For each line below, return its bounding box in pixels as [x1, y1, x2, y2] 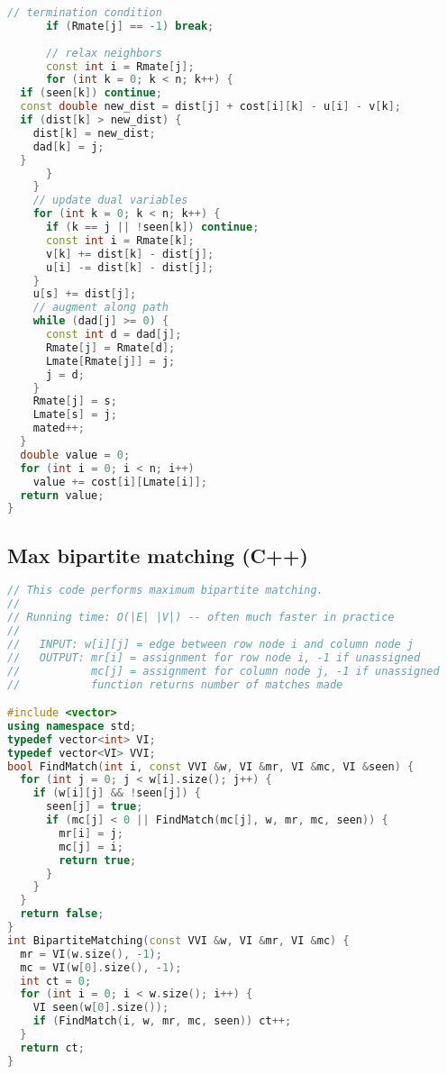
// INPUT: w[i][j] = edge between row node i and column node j [7, 637, 415, 651]
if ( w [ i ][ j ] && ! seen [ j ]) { [32, 787, 201, 800]
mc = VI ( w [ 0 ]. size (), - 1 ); [20, 960, 182, 974]
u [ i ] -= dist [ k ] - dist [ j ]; [45, 260, 214, 274]
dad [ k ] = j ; [32, 140, 105, 153]
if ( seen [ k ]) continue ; [20, 86, 162, 100]
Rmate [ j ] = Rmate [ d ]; [45, 341, 176, 354]
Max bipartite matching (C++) [7, 541, 309, 569]
